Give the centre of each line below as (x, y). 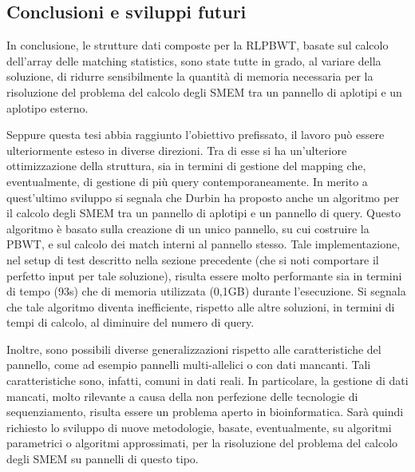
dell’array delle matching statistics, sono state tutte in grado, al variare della (194, 60)
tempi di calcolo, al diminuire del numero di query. (130, 322)
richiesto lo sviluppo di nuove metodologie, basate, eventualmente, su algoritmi (199, 427)
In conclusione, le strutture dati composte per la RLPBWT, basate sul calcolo (198, 45)
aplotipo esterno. (47, 107)
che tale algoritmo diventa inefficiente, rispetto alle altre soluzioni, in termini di (201, 306)
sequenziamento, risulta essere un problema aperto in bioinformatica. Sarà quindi (205, 412)
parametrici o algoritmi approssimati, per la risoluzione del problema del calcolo (202, 443)
